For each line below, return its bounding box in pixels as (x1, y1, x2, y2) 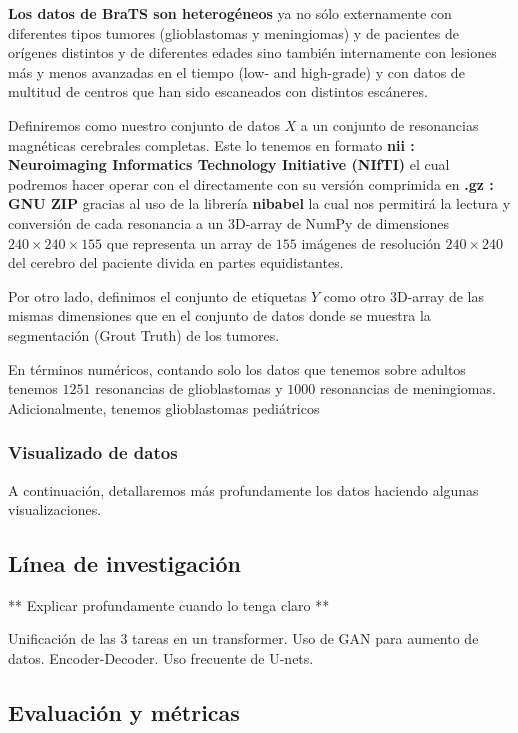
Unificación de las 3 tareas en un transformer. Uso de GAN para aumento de (8, 628, 479, 649)
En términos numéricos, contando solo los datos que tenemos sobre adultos (8, 358, 466, 379)
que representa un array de (106, 232, 272, 253)
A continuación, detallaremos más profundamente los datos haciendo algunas (8, 479, 479, 500)
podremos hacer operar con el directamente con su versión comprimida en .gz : (8, 173, 494, 194)
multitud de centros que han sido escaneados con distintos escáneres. (8, 81, 428, 102)
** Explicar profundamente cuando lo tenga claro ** (8, 594, 330, 615)
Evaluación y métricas (8, 697, 240, 728)
